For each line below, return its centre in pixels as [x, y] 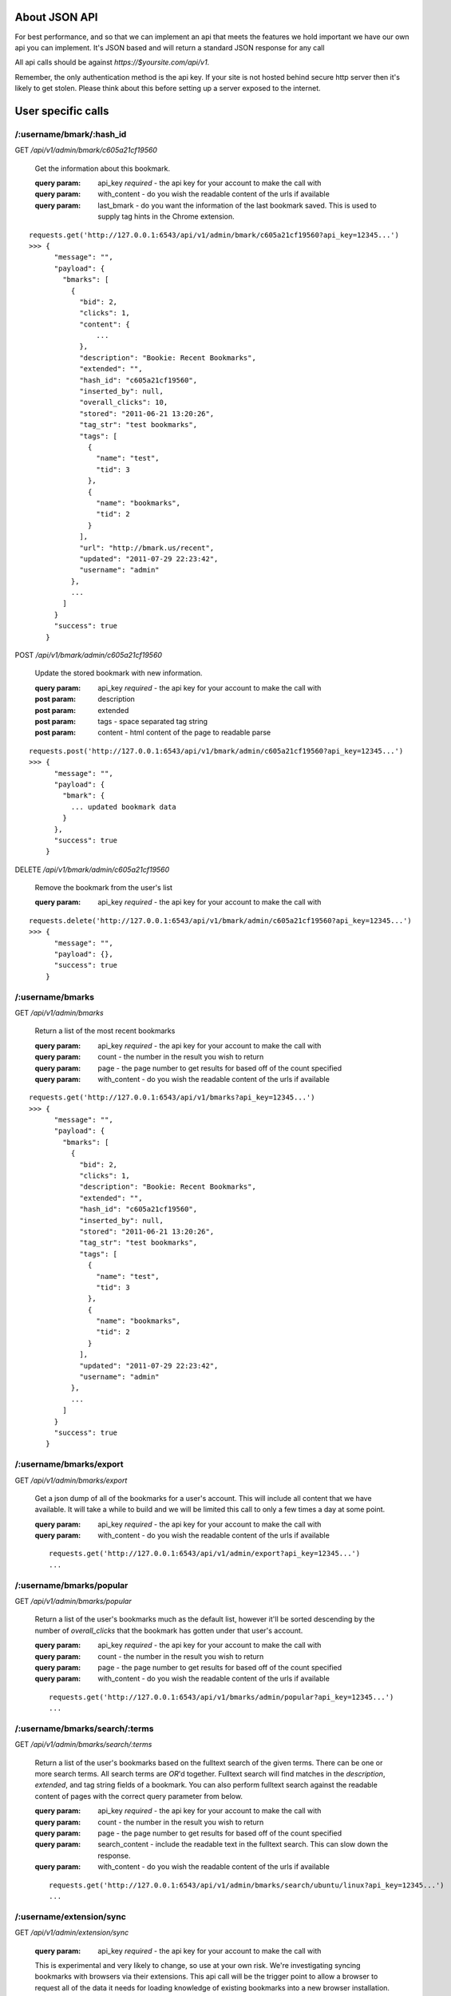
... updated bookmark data [124, 807]
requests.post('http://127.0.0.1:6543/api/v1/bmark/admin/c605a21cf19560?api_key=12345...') [216, 751]
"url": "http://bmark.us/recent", [147, 548]
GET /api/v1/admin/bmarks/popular [73, 1602]
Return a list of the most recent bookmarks [105, 1031]
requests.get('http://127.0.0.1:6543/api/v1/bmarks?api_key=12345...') [172, 1097]
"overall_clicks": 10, [124, 402]
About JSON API [56, 17]
